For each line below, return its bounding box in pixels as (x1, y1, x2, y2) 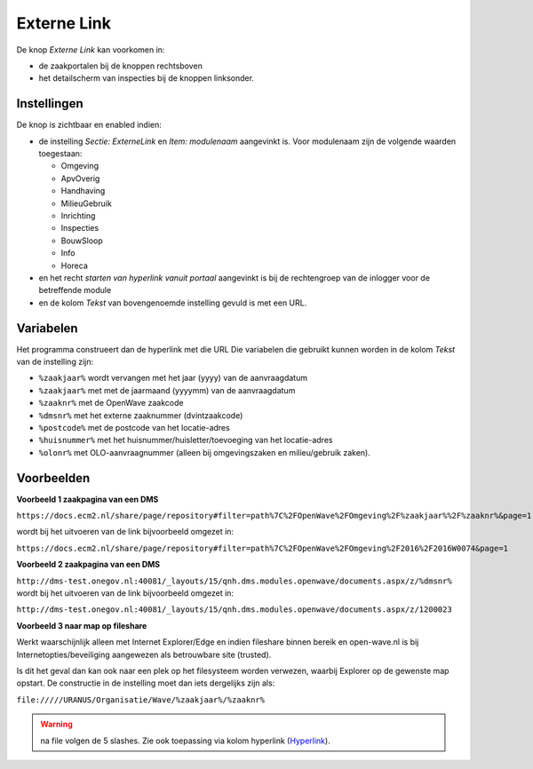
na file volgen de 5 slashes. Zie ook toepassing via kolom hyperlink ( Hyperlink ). (40, 735, 330, 746)
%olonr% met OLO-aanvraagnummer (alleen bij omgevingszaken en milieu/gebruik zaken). (38, 447, 370, 457)
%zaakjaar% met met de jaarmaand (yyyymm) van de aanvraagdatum (38, 384, 296, 395)
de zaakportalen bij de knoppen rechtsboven (38, 60, 203, 71)
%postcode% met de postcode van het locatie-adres (38, 422, 230, 432)
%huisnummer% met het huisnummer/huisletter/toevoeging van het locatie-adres (38, 435, 333, 446)
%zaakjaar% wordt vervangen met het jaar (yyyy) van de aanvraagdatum (38, 373, 308, 384)
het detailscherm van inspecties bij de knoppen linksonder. (38, 73, 255, 83)
